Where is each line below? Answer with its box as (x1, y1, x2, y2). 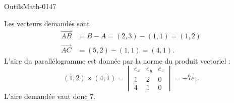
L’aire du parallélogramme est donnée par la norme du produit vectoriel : (4, 55, 230, 66)
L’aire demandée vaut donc (4, 91, 88, 101)
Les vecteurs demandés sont (4, 18, 90, 28)
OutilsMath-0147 (4, 1, 56, 11)
